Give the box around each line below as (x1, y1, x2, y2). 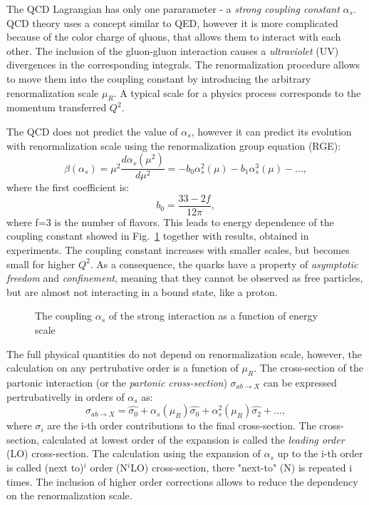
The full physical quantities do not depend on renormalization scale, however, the (6, 346, 362, 361)
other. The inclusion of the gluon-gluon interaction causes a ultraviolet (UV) (6, 43, 339, 58)
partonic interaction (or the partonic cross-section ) (6, 374, 227, 389)
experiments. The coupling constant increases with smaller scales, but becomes (6, 243, 350, 257)
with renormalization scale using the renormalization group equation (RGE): (6, 138, 341, 153)
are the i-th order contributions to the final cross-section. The (47, 418, 316, 433)
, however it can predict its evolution (191, 123, 352, 138)
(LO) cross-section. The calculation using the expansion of (6, 446, 261, 461)
